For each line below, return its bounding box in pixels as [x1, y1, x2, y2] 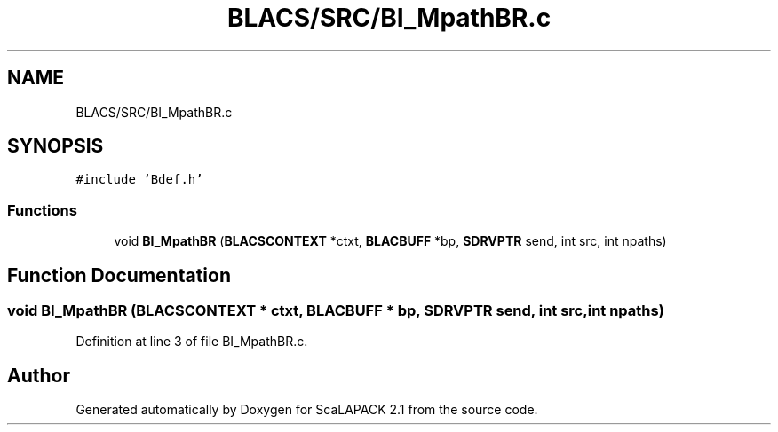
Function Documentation [7, 263, 231, 287]
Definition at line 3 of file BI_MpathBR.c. [75, 334, 308, 350]
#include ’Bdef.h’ [75, 172, 203, 187]
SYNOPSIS [7, 135, 104, 158]
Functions [7, 200, 77, 219]
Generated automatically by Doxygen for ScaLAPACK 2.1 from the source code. [75, 402, 538, 418]
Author [7, 364, 70, 387]
